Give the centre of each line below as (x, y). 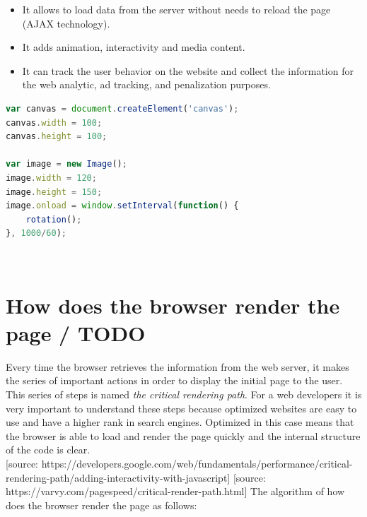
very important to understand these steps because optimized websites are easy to (181, 408)
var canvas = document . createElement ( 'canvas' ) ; (122, 108)
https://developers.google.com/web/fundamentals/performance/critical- (197, 463)
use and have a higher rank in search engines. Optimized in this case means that (180, 422)
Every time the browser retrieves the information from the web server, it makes (177, 366)
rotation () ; (54, 219)
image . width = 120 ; (51, 178)
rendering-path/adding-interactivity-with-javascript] (118, 477)
